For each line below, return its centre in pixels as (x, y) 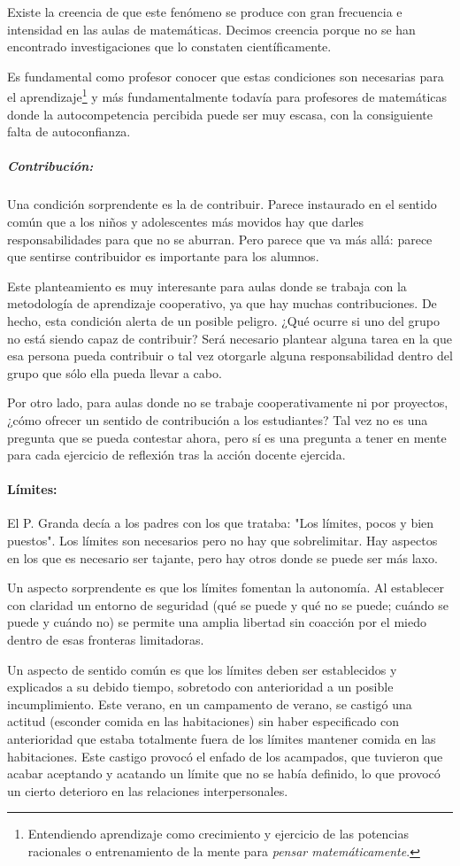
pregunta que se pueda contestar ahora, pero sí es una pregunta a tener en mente (227, 437)
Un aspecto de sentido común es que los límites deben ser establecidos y (202, 669)
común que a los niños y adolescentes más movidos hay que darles (186, 221)
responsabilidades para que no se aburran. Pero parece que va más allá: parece (220, 239)
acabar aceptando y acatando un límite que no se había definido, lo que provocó (224, 773)
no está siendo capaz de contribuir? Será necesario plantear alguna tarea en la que (230, 338)
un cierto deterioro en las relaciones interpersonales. (148, 790)
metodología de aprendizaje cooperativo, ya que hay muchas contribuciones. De (222, 303)
